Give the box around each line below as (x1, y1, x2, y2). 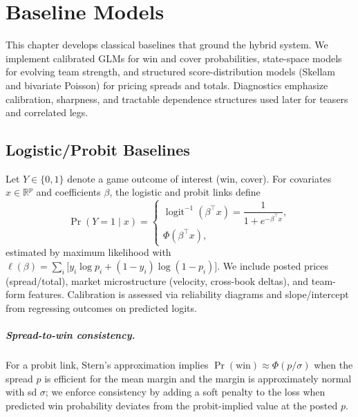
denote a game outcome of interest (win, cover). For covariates (67, 171, 332, 185)
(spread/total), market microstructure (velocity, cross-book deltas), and (6, 273, 309, 288)
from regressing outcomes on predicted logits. (6, 300, 197, 315)
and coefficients (36, 185, 101, 199)
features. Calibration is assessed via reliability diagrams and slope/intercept (28, 287, 349, 302)
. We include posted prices (217, 258, 329, 272)
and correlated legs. (6, 105, 88, 120)
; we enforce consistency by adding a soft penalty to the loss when (45, 384, 326, 399)
